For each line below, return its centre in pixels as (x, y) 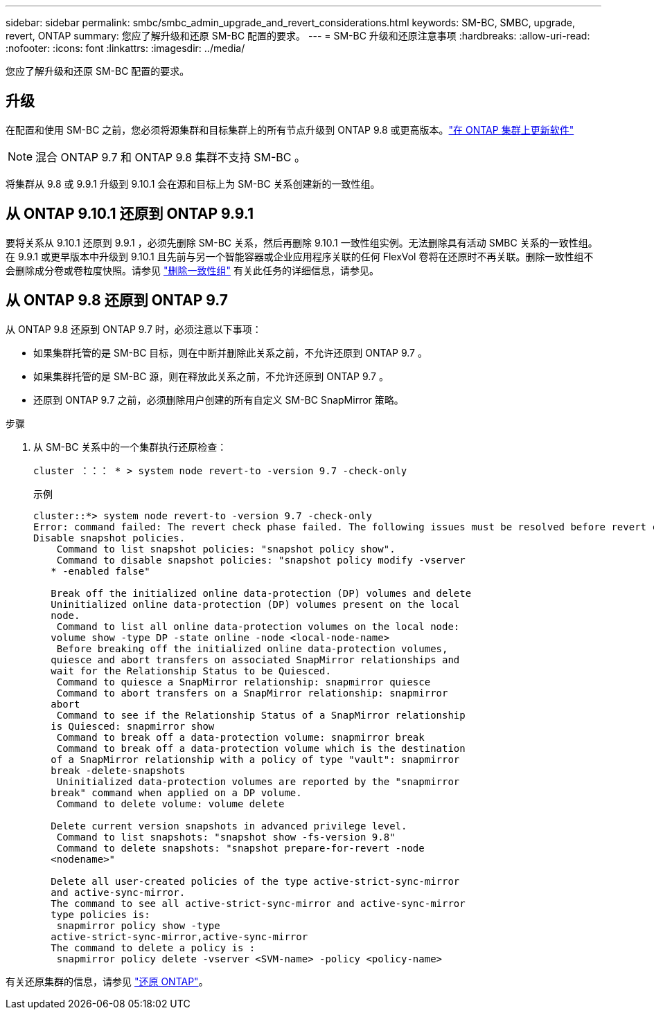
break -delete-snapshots (118, 770)
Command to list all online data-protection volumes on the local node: (258, 626)
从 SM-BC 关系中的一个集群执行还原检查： (130, 447)
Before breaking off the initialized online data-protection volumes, (252, 648)
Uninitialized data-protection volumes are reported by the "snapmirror (258, 781)
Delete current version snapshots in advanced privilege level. (229, 826)
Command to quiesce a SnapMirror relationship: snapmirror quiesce (244, 682)
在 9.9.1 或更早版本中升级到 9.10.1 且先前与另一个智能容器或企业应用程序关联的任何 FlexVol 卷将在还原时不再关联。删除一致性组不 (300, 256)
